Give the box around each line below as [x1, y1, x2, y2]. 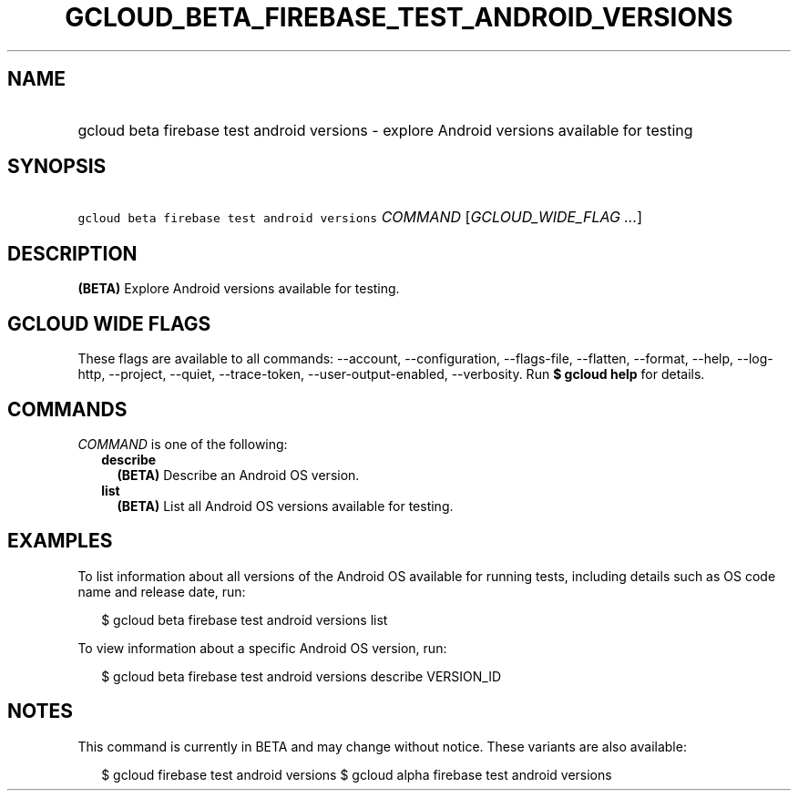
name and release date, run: [77, 583, 246, 599]
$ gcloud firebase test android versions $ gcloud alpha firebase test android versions [101, 766, 612, 783]
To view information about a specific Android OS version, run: [77, 639, 447, 656]
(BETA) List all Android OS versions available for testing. [117, 497, 454, 514]
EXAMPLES [7, 529, 113, 553]
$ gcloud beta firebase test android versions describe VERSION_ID [101, 668, 502, 684]
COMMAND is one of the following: [77, 435, 288, 452]
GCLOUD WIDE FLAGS [7, 312, 211, 335]
